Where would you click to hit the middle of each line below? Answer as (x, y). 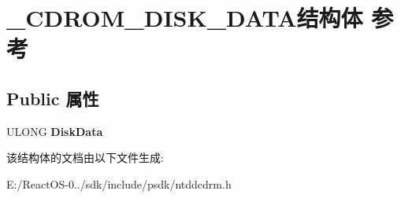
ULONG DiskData (55, 131)
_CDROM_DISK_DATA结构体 (185, 18)
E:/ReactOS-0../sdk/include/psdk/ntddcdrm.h (119, 183)
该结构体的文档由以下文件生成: (85, 158)
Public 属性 (53, 98)
